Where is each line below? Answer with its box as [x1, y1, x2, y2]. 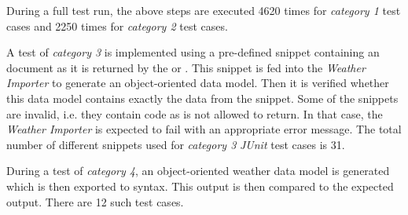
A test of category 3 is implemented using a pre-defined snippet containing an [6, 44, 380, 60]
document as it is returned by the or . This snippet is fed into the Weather [6, 59, 366, 75]
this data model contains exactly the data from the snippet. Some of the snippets [6, 89, 399, 106]
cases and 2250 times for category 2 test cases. [6, 17, 228, 34]
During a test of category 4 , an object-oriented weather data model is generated [6, 162, 390, 179]
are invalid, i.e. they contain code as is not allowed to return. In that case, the [6, 105, 383, 122]
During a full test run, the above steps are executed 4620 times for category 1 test [6, 2, 401, 18]
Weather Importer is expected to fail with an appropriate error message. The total [6, 121, 402, 137]
